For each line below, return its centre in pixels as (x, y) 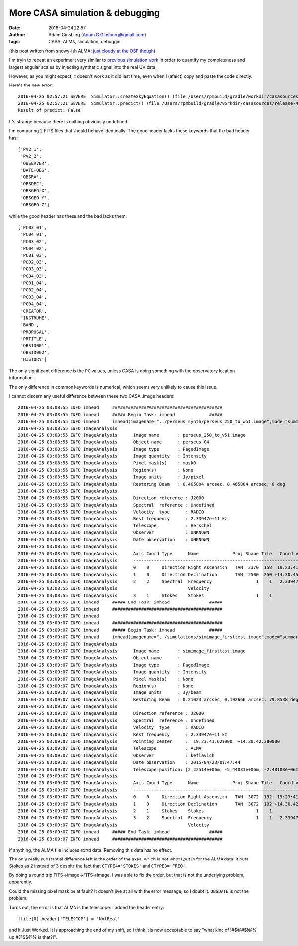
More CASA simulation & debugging (85, 13)
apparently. (21, 882)
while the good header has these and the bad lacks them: (68, 216)
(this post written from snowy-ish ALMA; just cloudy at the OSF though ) (82, 51)
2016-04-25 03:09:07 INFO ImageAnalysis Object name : (99, 658)
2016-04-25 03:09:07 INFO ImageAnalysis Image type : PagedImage (114, 665)
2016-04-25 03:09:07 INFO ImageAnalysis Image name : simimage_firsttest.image (132, 651)
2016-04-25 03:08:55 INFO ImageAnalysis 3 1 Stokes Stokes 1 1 (145, 595)
